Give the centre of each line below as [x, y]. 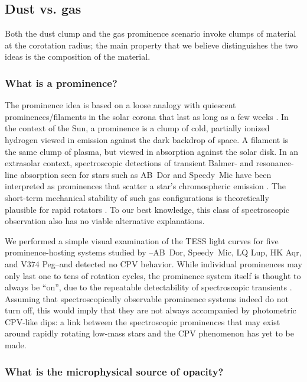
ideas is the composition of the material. [78, 56]
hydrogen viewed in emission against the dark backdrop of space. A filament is [147, 139]
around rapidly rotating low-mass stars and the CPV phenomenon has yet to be [149, 333]
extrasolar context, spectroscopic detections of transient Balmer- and [129, 163]
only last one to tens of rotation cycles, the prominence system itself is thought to [153, 275]
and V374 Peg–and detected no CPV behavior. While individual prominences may [153, 263]
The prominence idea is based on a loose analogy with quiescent [120, 105]
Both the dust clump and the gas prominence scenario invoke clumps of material [151, 33]
